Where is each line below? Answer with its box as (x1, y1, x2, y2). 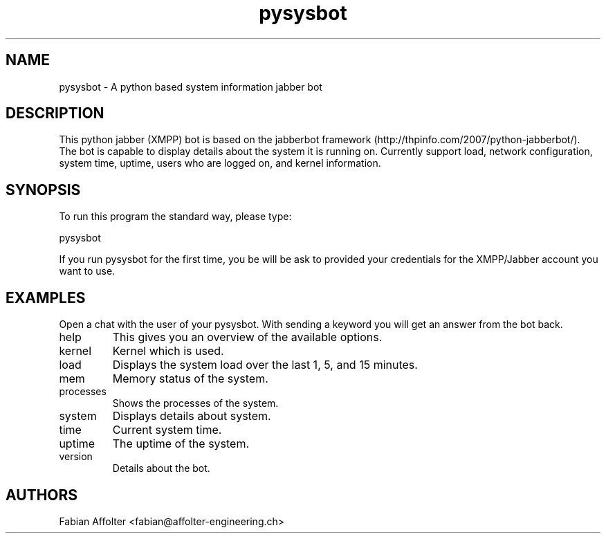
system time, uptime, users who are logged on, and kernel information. (59, 157, 381, 170)
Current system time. (112, 423, 222, 437)
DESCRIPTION (6, 104, 104, 122)
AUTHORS (6, 486, 78, 504)
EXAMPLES (6, 289, 86, 307)
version (59, 450, 93, 463)
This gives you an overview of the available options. (112, 330, 383, 345)
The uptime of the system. (112, 437, 250, 451)
